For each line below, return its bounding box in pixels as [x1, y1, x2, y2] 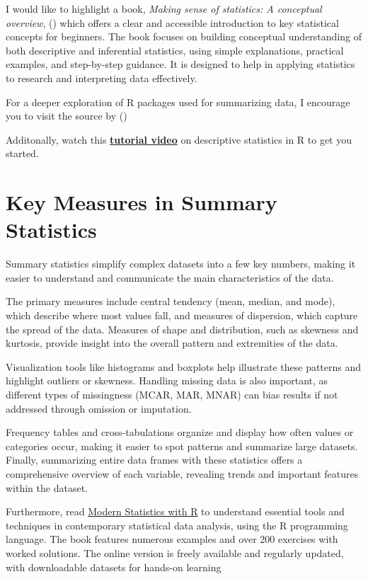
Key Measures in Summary [6, 188, 277, 217]
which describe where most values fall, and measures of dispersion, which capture [6, 308, 358, 323]
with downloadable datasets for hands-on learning [6, 559, 222, 574]
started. [6, 146, 39, 161]
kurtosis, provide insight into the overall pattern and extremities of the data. [6, 336, 338, 350]
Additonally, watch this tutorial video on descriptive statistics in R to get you [6, 132, 352, 147]
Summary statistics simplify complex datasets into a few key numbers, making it [6, 256, 356, 271]
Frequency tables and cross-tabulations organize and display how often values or [6, 425, 354, 440]
